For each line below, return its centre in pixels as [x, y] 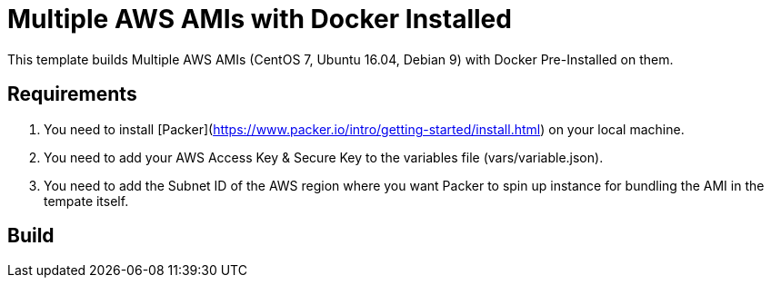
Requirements [72, 94]
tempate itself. [86, 201]
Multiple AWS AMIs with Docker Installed [260, 19]
